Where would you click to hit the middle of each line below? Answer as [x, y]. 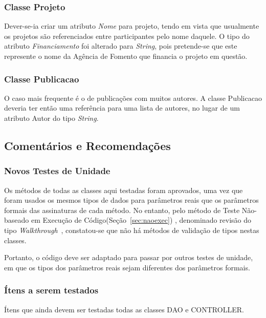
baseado [17, 220]
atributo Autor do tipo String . [51, 118]
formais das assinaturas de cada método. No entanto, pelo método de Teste [122, 210]
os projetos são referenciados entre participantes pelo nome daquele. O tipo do [127, 36]
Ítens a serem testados [51, 290]
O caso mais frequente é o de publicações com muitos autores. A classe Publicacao [133, 98]
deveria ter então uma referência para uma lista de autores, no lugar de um [122, 108]
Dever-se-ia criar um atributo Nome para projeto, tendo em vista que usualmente [132, 26]
